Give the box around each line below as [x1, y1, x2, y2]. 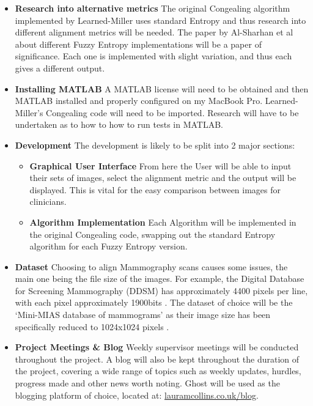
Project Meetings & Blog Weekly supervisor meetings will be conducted [15, 341, 299, 353]
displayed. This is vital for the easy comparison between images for [29, 183, 281, 196]
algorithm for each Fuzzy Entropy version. [29, 240, 188, 253]
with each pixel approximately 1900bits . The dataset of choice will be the [15, 296, 293, 309]
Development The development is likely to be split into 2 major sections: [15, 138, 295, 151]
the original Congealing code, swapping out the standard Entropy [29, 227, 276, 240]
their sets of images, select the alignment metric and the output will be [29, 171, 296, 184]
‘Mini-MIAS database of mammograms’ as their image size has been [15, 308, 271, 321]
